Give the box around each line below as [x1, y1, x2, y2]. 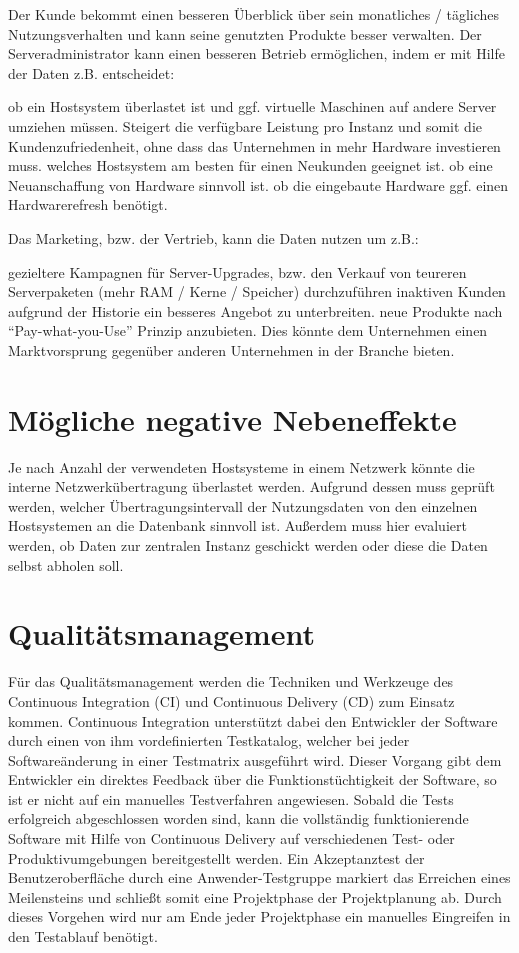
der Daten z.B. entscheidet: [8, 62, 175, 83]
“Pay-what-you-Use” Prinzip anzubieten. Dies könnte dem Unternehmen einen [8, 320, 488, 341]
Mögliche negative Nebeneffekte [8, 398, 457, 439]
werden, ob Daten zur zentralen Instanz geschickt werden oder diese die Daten [8, 535, 488, 555]
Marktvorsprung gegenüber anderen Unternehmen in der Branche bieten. [8, 339, 455, 360]
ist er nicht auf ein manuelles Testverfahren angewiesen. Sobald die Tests [8, 788, 454, 809]
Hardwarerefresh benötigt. [8, 194, 168, 215]
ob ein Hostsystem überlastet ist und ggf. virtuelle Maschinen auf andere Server [8, 96, 497, 117]
